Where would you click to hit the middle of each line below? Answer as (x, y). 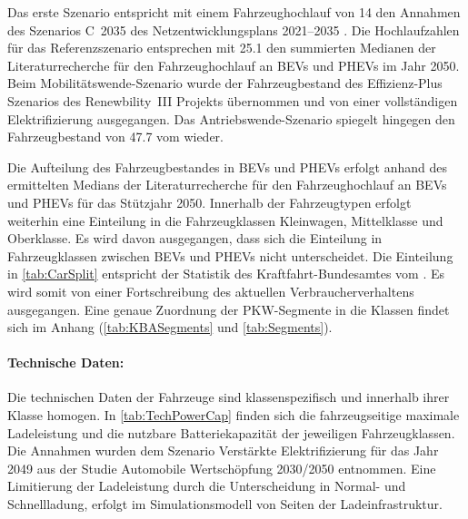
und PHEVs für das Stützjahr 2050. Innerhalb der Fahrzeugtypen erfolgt (209, 202)
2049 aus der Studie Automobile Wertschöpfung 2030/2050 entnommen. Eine (222, 468)
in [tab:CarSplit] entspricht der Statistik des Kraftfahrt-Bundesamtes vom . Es (226, 274)
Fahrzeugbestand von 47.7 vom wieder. (115, 137)
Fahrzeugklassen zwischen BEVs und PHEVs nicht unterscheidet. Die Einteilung (230, 255)
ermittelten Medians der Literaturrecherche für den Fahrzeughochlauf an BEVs (227, 185)
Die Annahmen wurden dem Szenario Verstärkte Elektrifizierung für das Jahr (223, 450)
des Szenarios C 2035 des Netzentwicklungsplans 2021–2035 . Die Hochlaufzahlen (234, 29)
